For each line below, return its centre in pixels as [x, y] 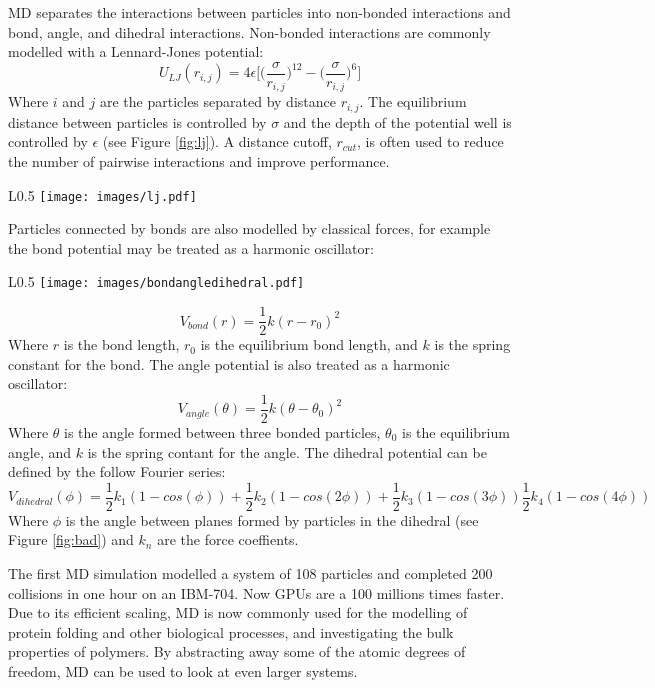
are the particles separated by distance [217, 101]
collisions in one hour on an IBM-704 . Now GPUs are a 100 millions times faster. [256, 592]
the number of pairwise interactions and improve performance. [199, 160]
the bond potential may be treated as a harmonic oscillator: [191, 247]
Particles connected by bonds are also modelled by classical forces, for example [249, 228]
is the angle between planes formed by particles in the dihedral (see [272, 519]
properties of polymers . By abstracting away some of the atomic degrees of [237, 651]
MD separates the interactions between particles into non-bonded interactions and [259, 12]
